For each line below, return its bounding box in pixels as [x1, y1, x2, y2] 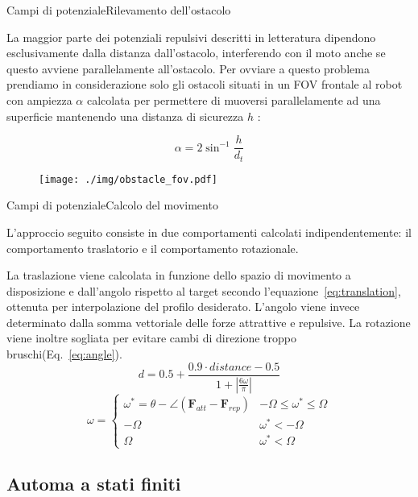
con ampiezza [6, 91, 72, 108]
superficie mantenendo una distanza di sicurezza [6, 107, 244, 124]
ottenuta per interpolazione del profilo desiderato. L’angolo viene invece [6, 298, 360, 315]
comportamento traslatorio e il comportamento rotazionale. [6, 239, 299, 256]
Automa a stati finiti [6, 470, 181, 495]
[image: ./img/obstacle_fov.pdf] [39, 173, 217, 185]
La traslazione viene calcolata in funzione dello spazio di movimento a [6, 267, 351, 284]
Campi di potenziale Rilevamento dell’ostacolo [6, 2, 231, 18]
